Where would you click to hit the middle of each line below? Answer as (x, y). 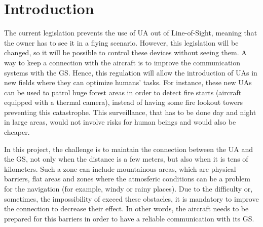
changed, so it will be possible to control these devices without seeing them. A (125, 52)
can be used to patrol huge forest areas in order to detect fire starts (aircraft (123, 92)
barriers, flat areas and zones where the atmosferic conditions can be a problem (127, 179)
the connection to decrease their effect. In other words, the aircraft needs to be (126, 209)
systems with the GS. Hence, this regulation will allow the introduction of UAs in (131, 72)
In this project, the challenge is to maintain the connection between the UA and (128, 149)
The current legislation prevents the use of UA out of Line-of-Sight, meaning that (131, 33)
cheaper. (17, 132)
